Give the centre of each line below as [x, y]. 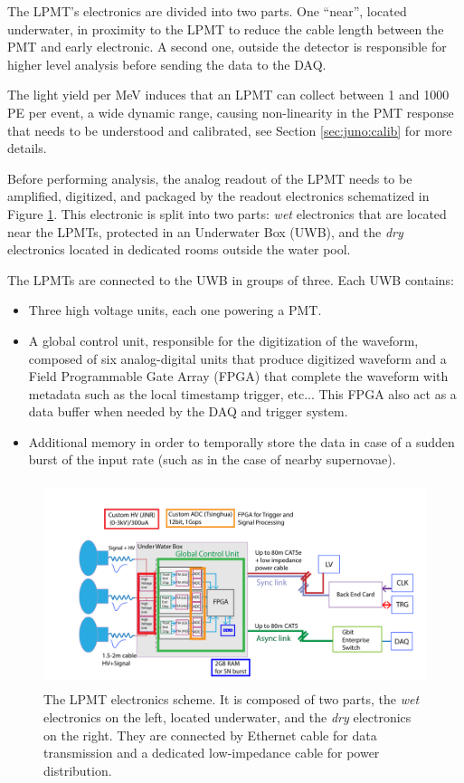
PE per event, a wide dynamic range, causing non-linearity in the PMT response [231, 112]
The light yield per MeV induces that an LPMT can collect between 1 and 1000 [228, 95]
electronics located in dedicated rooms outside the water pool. [179, 249]
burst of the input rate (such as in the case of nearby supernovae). [212, 459]
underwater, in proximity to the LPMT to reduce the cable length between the [226, 29]
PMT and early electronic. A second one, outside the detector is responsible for [227, 47]
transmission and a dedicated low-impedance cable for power [212, 753]
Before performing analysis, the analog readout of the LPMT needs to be [210, 178]
